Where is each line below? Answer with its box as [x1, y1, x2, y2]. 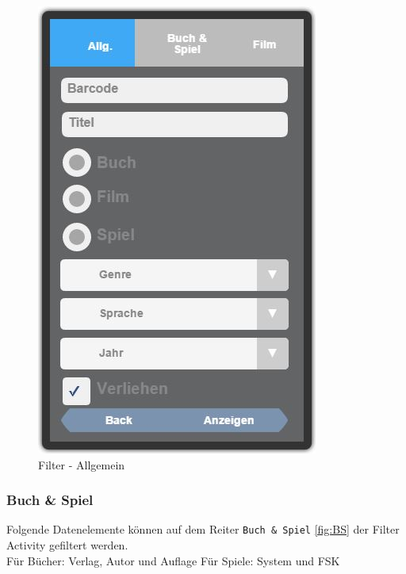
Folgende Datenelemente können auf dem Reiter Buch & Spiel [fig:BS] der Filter [6, 521, 400, 538]
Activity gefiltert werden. [6, 537, 128, 553]
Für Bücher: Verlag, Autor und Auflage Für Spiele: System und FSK [6, 552, 340, 568]
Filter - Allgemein [38, 456, 125, 473]
